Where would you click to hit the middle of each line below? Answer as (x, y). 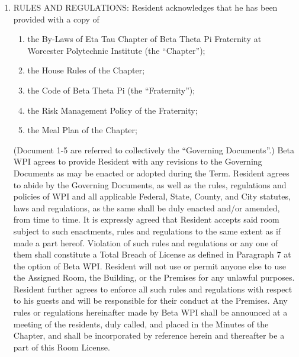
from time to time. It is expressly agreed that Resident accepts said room (146, 219)
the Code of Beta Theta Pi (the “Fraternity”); (111, 90)
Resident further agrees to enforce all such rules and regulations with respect (153, 289)
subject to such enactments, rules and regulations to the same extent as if (147, 231)
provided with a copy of (56, 19)
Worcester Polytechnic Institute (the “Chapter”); (116, 50)
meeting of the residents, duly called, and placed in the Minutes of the (141, 324)
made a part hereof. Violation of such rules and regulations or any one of (146, 242)
